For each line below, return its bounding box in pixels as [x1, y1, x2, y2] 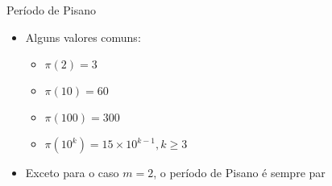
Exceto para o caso [25, 164, 119, 181]
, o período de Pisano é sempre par [153, 164, 326, 181]
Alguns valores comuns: [25, 28, 141, 45]
